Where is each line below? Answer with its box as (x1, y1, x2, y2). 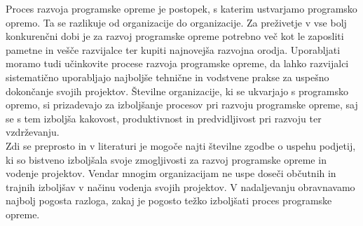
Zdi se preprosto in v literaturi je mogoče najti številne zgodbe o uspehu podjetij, (6, 138, 356, 153)
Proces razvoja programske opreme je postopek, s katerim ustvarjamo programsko (6, 1, 357, 15)
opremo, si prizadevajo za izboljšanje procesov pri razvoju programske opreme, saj (6, 97, 358, 112)
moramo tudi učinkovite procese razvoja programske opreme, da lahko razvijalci (6, 56, 349, 71)
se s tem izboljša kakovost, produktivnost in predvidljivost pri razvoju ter (6, 111, 322, 125)
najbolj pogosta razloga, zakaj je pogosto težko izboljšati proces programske (6, 193, 332, 208)
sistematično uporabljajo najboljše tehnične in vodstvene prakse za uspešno (6, 69, 329, 84)
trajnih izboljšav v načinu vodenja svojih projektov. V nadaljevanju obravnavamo (6, 179, 355, 194)
